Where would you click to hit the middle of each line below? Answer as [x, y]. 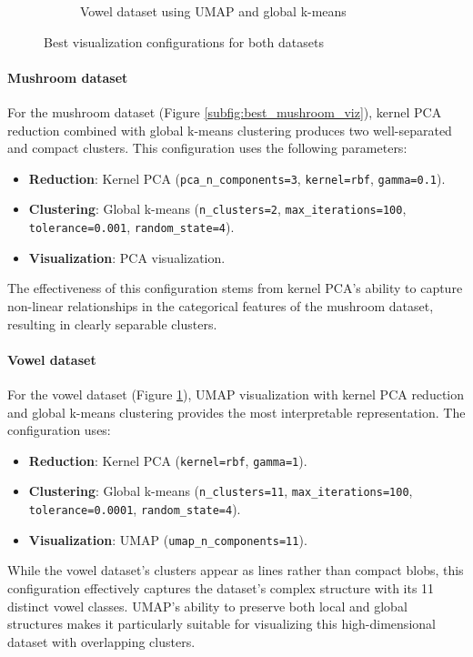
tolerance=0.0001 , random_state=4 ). [135, 509]
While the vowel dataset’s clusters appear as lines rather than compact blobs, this [236, 570]
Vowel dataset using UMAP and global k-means [213, 11]
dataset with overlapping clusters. [101, 641]
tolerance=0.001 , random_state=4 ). [131, 227]
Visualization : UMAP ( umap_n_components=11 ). [168, 539]
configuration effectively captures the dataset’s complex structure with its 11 [221, 587]
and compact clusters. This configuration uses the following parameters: [207, 148]
